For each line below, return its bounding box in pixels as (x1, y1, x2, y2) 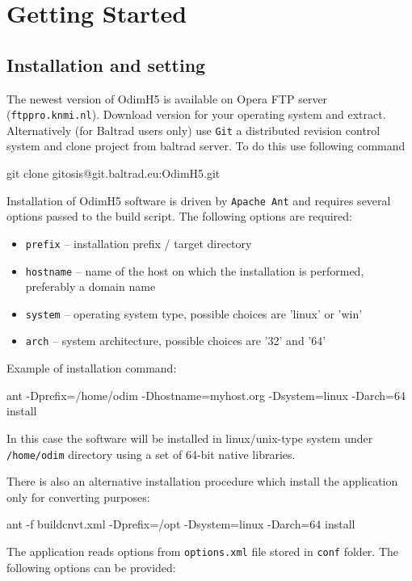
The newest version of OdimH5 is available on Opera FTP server (6, 90, 328, 107)
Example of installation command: (6, 360, 177, 377)
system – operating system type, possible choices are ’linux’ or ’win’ (25, 305, 363, 322)
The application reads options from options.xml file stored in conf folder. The (6, 542, 399, 559)
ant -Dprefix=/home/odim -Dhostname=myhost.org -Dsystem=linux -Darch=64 (6, 386, 406, 403)
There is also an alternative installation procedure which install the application (6, 473, 398, 490)
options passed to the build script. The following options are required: (6, 208, 352, 225)
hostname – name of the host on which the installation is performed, (25, 262, 364, 279)
